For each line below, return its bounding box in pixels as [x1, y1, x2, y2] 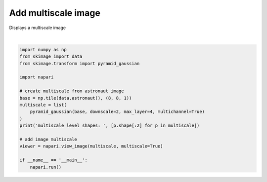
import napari [19, 74, 54, 80]
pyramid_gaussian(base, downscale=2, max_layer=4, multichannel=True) [30, 109, 205, 114]
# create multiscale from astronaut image [19, 88, 124, 94]
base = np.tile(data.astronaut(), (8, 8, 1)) [19, 95, 132, 101]
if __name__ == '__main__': [19, 157, 88, 163]
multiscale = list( [19, 102, 67, 108]
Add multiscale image [9, 7, 101, 18]
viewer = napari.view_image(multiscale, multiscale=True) [19, 144, 163, 149]
